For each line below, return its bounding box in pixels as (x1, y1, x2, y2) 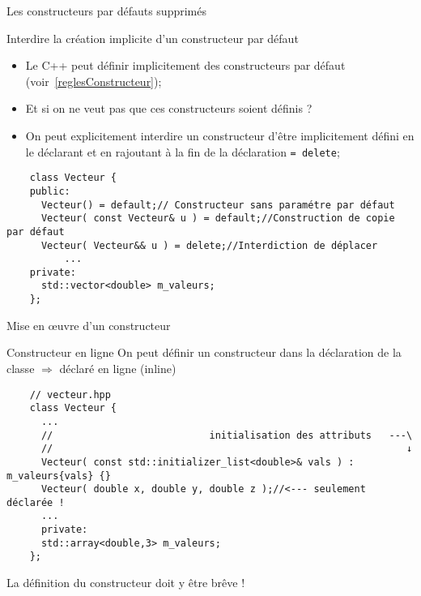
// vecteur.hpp (29, 388, 111, 401)
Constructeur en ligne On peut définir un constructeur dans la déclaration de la (6, 344, 402, 361)
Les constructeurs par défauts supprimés (6, 2, 206, 19)
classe (6, 359, 35, 376)
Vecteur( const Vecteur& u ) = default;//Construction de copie (40, 212, 395, 225)
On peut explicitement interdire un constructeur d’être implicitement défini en (25, 126, 415, 144)
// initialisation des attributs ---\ (40, 429, 413, 441)
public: (29, 185, 70, 197)
